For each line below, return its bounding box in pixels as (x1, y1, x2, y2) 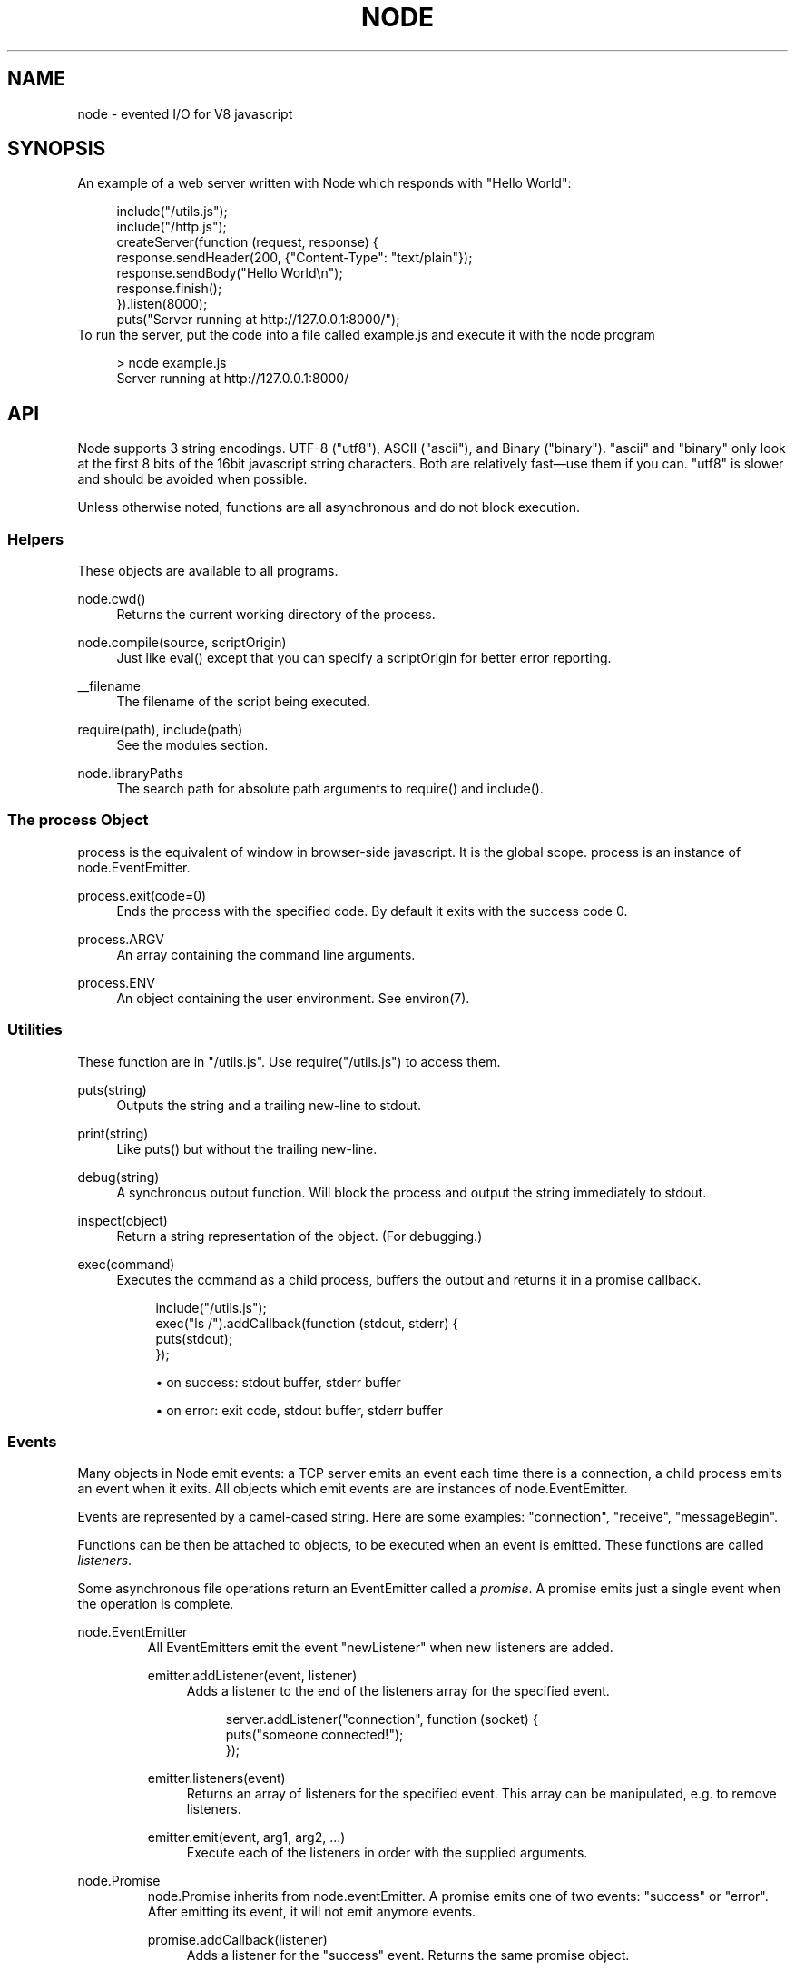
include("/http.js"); (116, 219, 227, 235)
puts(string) (77, 1081, 147, 1098)
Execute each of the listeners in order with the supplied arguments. (186, 1845, 588, 1861)
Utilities (7, 1020, 63, 1039)
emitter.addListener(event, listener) (147, 1668, 358, 1684)
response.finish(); (116, 281, 222, 297)
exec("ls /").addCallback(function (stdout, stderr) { (155, 1315, 458, 1331)
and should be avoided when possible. (77, 471, 308, 488)
